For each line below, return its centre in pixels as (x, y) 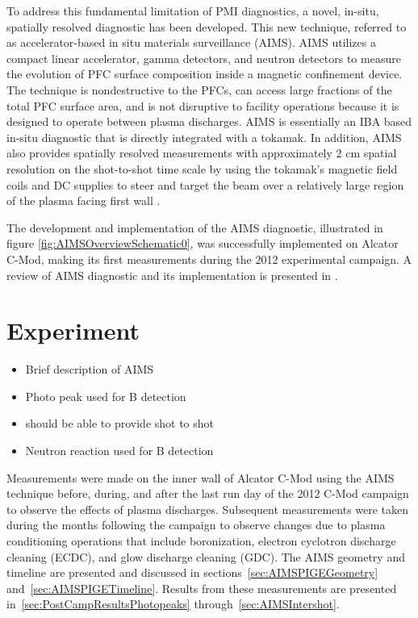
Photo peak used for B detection (106, 396)
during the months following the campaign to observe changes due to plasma (196, 525)
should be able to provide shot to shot (120, 423)
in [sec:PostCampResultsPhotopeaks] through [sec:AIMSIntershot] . (173, 604)
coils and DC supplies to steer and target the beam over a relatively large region (205, 184)
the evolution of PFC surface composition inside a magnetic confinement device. (205, 74)
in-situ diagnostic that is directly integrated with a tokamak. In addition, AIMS (204, 137)
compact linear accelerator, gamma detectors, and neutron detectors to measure (204, 58)
